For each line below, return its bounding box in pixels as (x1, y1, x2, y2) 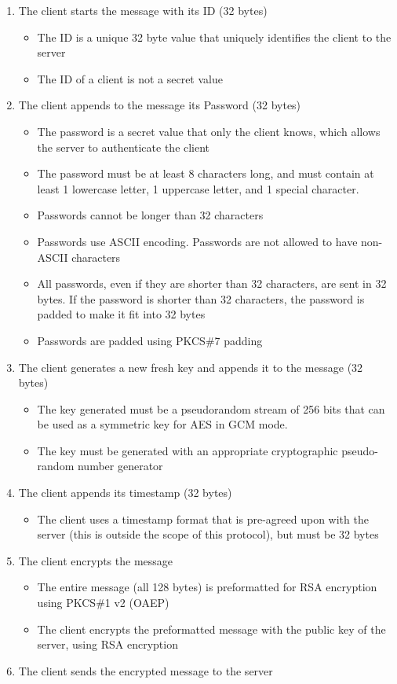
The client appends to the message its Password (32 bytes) (18, 97, 301, 113)
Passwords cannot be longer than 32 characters (37, 207, 264, 223)
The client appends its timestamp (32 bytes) (18, 484, 232, 501)
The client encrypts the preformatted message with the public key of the (37, 620, 386, 637)
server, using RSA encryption (37, 636, 178, 653)
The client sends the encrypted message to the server (18, 662, 273, 678)
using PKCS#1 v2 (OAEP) (37, 594, 169, 611)
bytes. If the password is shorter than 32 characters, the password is (37, 290, 365, 307)
